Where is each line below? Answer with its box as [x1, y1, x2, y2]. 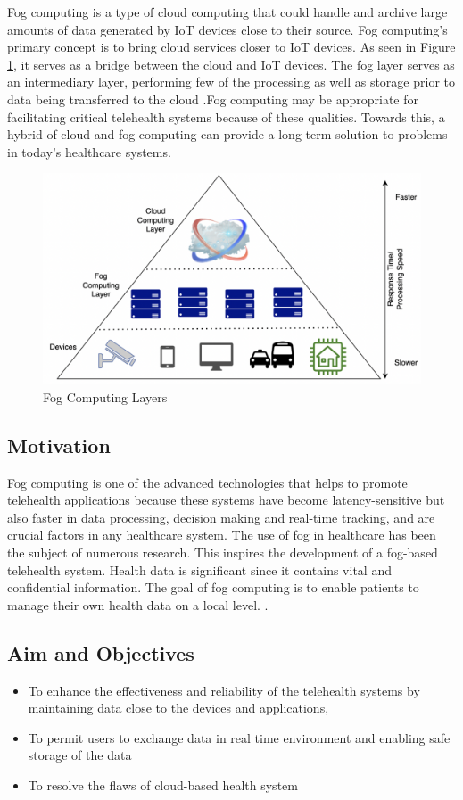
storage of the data [28, 746, 132, 764]
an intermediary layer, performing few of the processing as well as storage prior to [7, 72, 455, 91]
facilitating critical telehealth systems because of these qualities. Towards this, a [7, 107, 445, 126]
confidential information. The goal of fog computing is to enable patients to [7, 578, 419, 597]
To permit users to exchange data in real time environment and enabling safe [28, 728, 451, 746]
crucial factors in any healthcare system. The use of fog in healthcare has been [7, 525, 436, 544]
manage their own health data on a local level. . [7, 595, 269, 614]
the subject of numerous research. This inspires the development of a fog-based [7, 542, 438, 561]
